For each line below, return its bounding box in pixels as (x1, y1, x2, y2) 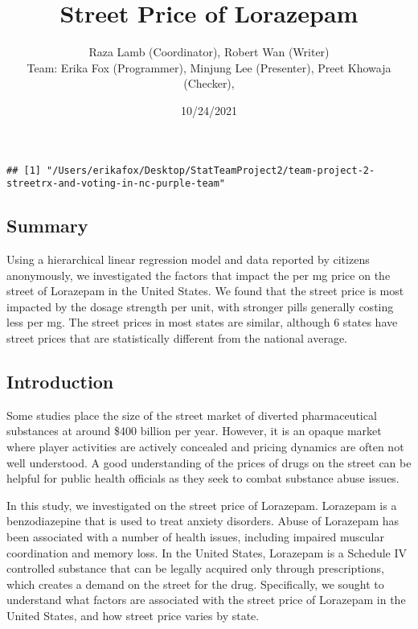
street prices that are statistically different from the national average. (6, 329, 348, 346)
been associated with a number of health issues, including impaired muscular (6, 528, 384, 545)
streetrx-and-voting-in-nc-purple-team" (6, 178, 226, 190)
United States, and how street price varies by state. (6, 606, 260, 623)
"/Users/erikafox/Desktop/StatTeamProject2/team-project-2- (47, 164, 375, 176)
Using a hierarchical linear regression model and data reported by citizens (6, 251, 370, 268)
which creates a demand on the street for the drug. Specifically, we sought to (6, 575, 384, 592)
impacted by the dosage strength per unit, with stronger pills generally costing (6, 298, 394, 314)
